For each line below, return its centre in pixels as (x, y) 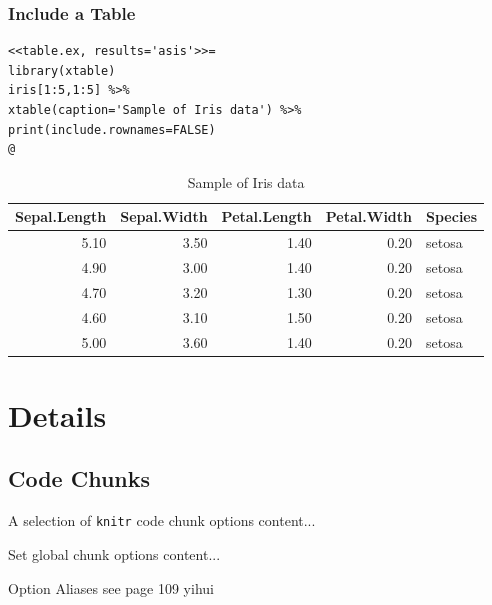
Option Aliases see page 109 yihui (111, 587)
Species (452, 216)
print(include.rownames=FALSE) (112, 129)
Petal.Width (369, 216)
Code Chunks (79, 478)
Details (57, 414)
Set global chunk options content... (114, 553)
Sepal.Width (164, 216)
